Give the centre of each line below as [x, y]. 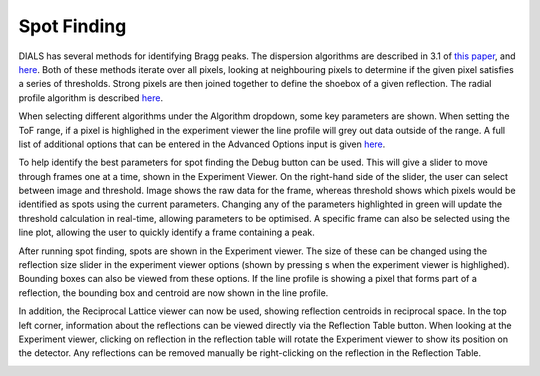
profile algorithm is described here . [91, 97]
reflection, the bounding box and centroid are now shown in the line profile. [173, 292]
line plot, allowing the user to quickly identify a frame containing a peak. [166, 232]
